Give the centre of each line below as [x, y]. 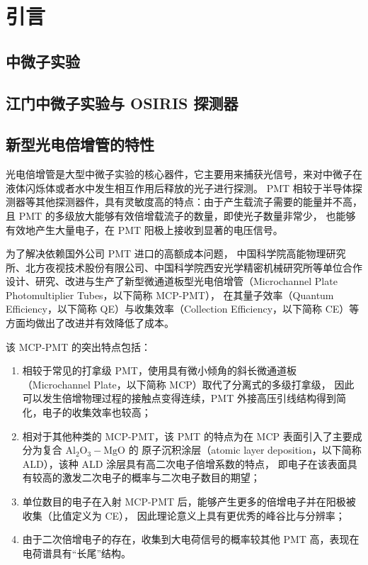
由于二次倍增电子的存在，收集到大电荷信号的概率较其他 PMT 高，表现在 [191, 539]
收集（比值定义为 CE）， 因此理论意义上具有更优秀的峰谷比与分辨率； [184, 515]
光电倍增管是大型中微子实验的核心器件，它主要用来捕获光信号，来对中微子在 [184, 174]
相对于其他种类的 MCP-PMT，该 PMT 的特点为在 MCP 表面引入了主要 [187, 436]
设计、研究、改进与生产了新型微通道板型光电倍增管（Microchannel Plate [172, 281]
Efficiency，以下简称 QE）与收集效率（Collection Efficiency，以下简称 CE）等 [183, 309]
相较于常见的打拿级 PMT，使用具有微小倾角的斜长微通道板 [159, 370]
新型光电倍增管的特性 [80, 144]
